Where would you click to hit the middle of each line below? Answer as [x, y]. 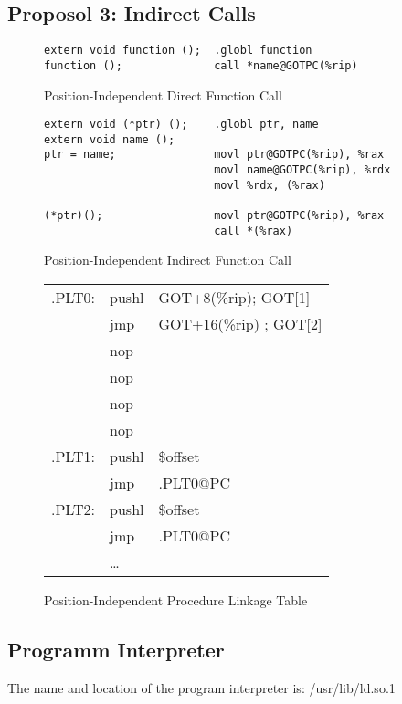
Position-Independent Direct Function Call [163, 95]
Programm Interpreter [116, 649]
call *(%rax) [254, 231]
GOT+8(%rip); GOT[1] [234, 297]
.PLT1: [74, 456]
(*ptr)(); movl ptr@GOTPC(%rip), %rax [214, 216]
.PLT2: [74, 509]
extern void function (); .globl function [178, 51]
